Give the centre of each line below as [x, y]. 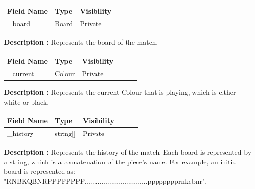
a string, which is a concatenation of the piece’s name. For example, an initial [121, 161]
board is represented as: [40, 171]
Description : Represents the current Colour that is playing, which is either [120, 92]
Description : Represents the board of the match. [81, 42]
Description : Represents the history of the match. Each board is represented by [128, 152]
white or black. [27, 102]
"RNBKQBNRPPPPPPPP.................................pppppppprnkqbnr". [106, 180]
